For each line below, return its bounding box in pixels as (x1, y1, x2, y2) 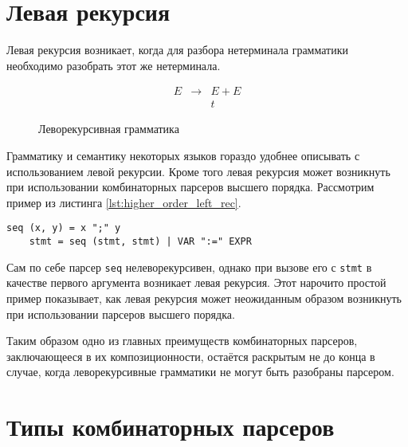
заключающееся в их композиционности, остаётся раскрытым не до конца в (6, 347, 375, 364)
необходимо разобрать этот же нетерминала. (6, 57, 221, 73)
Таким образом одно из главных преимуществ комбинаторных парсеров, (6, 332, 358, 349)
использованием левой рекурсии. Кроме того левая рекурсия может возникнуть (6, 163, 390, 179)
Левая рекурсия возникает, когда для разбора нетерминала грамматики (6, 41, 348, 58)
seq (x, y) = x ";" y (6, 222, 121, 234)
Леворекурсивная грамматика (38, 120, 179, 137)
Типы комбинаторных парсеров (6, 410, 335, 443)
